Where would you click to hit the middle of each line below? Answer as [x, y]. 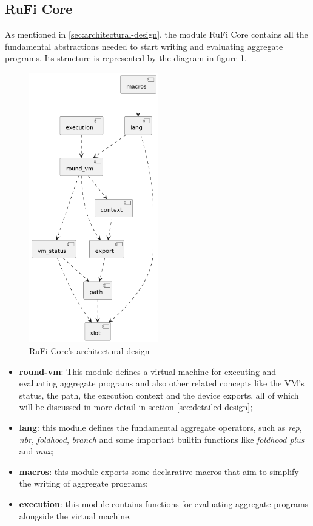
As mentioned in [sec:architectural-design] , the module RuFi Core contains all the [156, 34]
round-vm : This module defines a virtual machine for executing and [148, 371]
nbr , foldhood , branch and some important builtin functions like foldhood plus [162, 439]
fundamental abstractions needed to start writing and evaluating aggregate [144, 46]
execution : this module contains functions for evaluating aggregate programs [164, 504]
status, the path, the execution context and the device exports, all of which [159, 395]
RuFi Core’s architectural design [89, 351]
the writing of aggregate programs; [83, 483]
